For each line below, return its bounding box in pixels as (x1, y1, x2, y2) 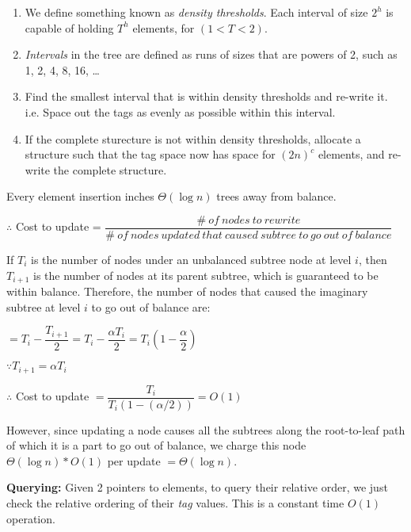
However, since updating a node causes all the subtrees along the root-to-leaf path (6, 421, 405, 438)
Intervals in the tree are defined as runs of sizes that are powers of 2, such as (25, 46, 398, 63)
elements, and (318, 146, 385, 163)
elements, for (132, 19, 195, 36)
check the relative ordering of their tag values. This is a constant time (6, 495, 344, 511)
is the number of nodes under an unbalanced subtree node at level (31, 251, 352, 267)
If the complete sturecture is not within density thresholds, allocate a (25, 130, 361, 147)
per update (107, 452, 161, 469)
